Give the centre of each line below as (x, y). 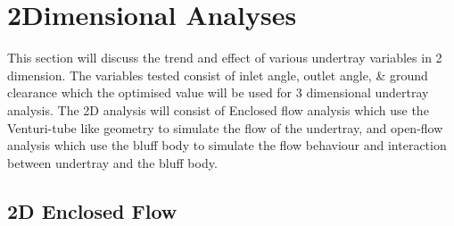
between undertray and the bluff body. (112, 162)
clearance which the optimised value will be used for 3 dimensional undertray (218, 92)
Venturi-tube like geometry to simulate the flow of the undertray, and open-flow (225, 127)
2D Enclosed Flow (92, 210)
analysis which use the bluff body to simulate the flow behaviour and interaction (227, 145)
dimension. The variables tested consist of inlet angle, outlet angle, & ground (218, 75)
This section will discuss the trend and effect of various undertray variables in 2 (225, 58)
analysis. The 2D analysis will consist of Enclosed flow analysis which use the (218, 109)
